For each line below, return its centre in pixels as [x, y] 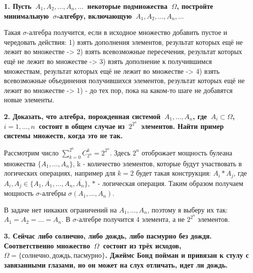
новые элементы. [29, 100]
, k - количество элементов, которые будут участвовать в [157, 163]
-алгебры [53, 193]
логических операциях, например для [60, 173]
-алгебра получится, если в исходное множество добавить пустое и [127, 32]
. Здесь [120, 152]
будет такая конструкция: [173, 173]
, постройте [195, 6]
